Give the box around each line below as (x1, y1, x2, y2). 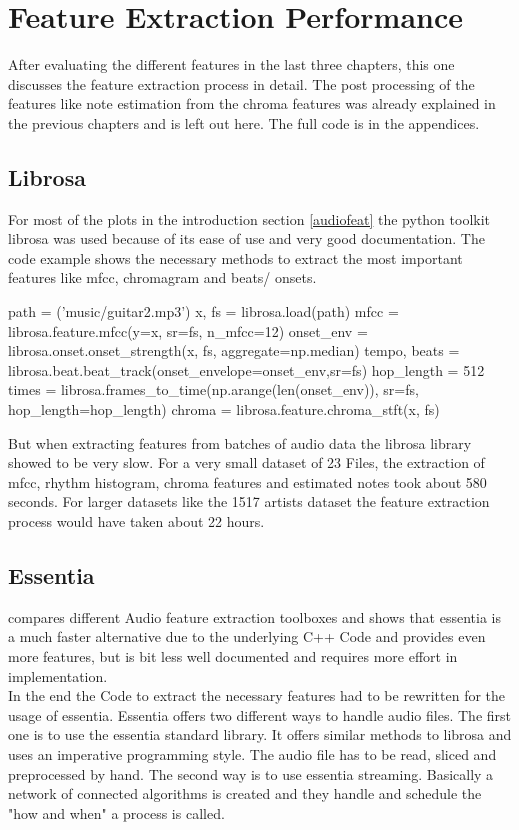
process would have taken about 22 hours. (8, 511, 265, 532)
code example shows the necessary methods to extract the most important (8, 247, 463, 268)
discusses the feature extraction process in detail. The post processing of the (8, 73, 475, 94)
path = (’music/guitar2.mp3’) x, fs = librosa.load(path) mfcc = (8, 301, 399, 322)
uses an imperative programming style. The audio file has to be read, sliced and (8, 743, 497, 764)
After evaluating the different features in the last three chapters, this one (8, 54, 455, 75)
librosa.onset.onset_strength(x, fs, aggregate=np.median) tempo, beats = (8, 340, 460, 361)
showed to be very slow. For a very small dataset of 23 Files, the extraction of (8, 452, 485, 473)
